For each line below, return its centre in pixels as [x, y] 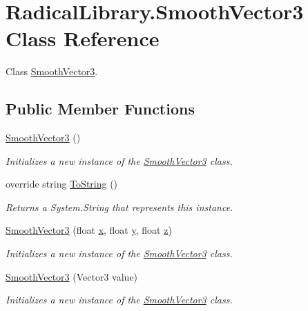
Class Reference [83, 38]
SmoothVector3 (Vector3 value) [72, 276]
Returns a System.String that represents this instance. [119, 207]
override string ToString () [62, 184]
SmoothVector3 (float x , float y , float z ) [89, 230]
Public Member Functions [100, 109]
